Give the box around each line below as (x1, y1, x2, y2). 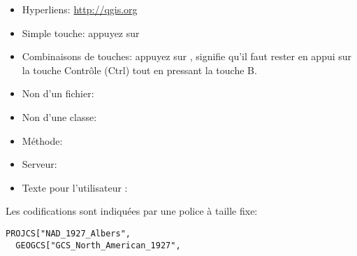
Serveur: (22, 157, 57, 171)
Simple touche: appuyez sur (22, 25, 140, 40)
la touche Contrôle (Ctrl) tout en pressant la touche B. (22, 62, 257, 77)
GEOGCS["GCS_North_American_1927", (15, 240, 181, 250)
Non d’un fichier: (22, 86, 94, 101)
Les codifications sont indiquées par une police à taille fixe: (6, 204, 258, 218)
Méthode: (22, 133, 63, 148)
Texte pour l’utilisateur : (22, 180, 128, 194)
